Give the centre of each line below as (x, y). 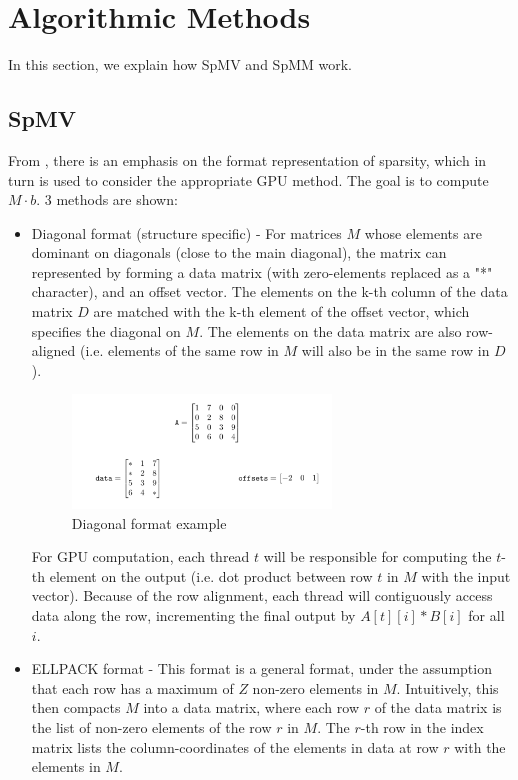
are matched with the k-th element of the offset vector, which (281, 311)
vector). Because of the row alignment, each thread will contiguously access (262, 595)
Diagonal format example (149, 522)
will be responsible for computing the (377, 556)
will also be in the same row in (395, 350)
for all (486, 614)
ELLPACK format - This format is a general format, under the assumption (261, 668)
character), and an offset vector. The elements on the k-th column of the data (269, 291)
